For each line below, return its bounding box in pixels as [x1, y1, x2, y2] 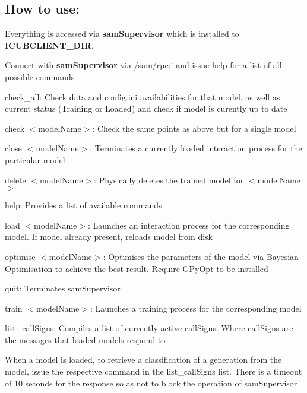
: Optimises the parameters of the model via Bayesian [103, 250, 299, 262]
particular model [5, 153, 65, 166]
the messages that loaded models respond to [5, 333, 166, 346]
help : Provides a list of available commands [5, 199, 162, 211]
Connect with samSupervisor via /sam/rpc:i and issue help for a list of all [5, 59, 282, 71]
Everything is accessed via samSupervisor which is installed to [5, 27, 239, 40]
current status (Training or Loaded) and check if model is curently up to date [5, 102, 287, 115]
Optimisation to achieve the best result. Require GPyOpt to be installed [5, 262, 268, 274]
